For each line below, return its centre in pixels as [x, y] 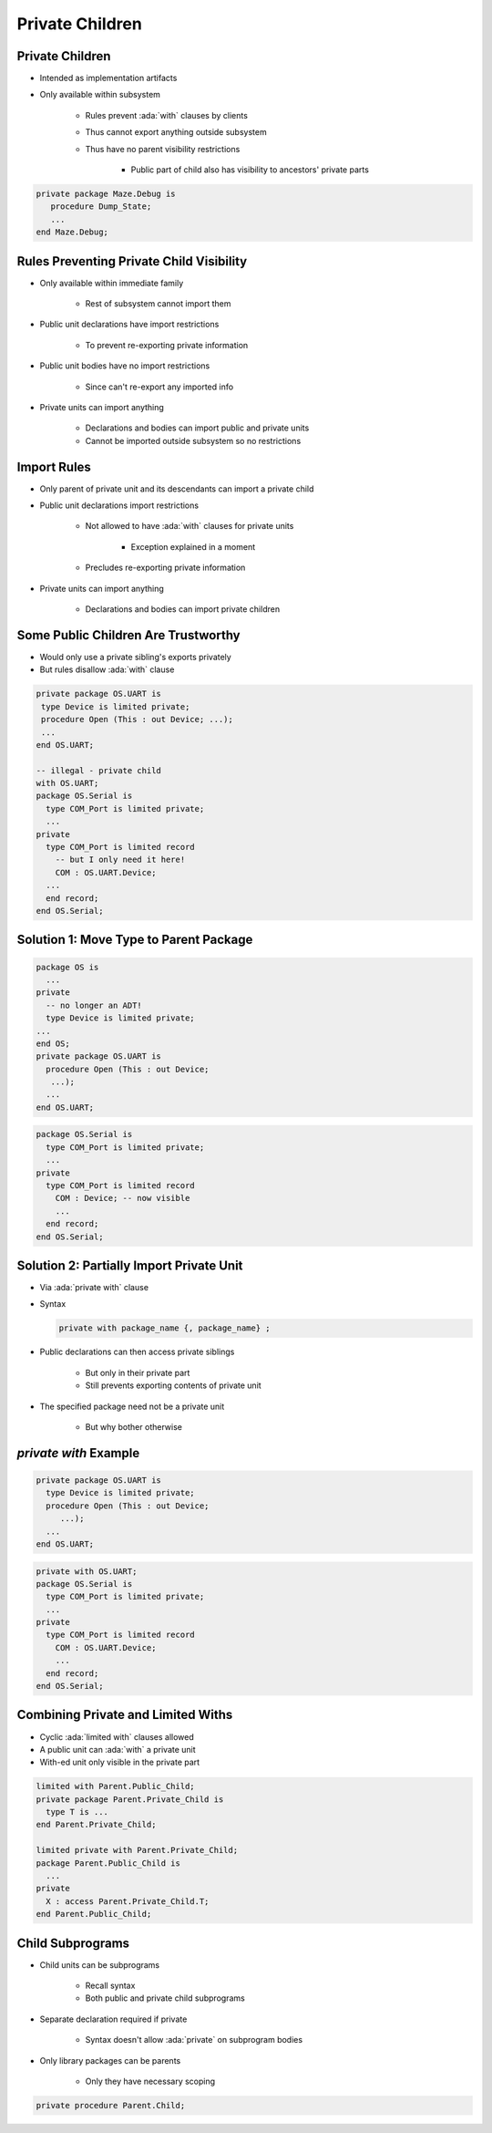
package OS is [67, 967]
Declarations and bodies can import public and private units [197, 428]
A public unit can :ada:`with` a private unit [118, 1749]
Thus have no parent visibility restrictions [163, 149]
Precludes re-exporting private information [165, 568]
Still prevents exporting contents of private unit [173, 1385]
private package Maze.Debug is [106, 194]
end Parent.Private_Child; [96, 1825]
